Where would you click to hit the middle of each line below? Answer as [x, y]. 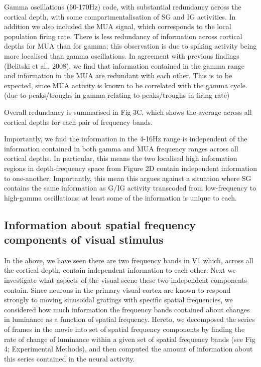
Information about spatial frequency [100, 224]
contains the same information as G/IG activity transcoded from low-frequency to [130, 188]
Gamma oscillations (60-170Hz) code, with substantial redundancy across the [123, 7]
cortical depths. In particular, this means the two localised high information [121, 158]
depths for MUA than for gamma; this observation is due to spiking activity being [130, 46]
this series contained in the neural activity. [70, 358]
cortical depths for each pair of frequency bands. [78, 122]
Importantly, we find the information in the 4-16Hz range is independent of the [126, 139]
